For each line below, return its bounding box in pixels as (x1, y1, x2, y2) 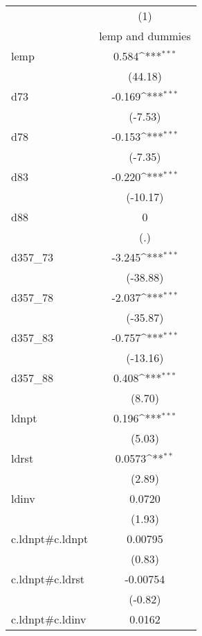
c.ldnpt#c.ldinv (11, 611, 86, 627)
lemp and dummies (99, 28, 191, 44)
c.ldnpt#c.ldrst (11, 571, 84, 587)
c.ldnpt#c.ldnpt (11, 531, 89, 547)
